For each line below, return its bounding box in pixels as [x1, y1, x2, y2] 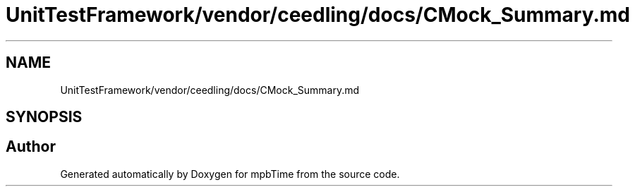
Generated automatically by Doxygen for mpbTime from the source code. [60, 167, 400, 180]
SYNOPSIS [6, 108, 83, 126]
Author [6, 138, 56, 156]
